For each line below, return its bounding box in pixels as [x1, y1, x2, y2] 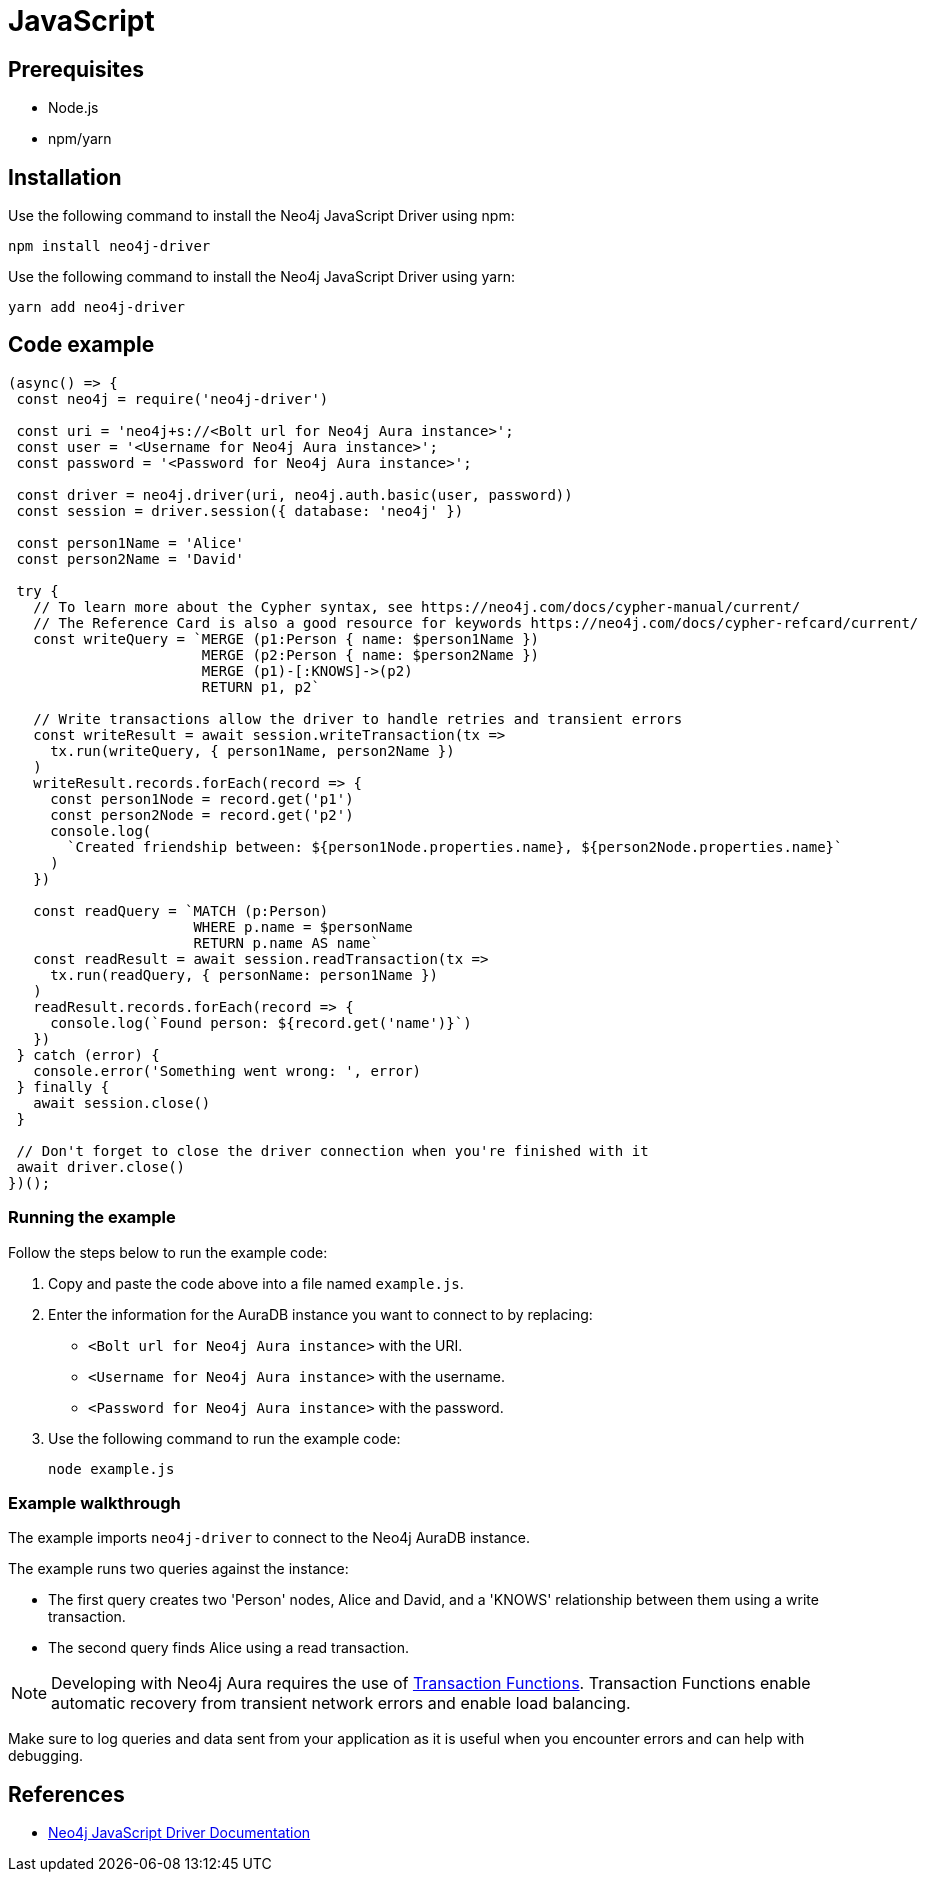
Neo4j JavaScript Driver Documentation [48, 1824, 311, 1842]
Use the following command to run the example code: [48, 1429, 401, 1447]
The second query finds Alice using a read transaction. [48, 1639, 409, 1657]
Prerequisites [8, 56, 144, 82]
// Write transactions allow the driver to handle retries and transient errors [33, 710, 683, 727]
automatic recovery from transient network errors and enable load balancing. [51, 1693, 631, 1714]
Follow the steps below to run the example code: [8, 1243, 328, 1261]
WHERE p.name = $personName [193, 918, 413, 935]
